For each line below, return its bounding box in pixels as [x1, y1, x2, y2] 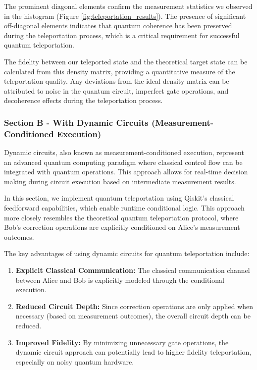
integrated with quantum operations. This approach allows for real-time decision [4, 166, 248, 177]
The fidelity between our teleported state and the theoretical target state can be [4, 56, 248, 66]
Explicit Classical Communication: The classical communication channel [15, 265, 250, 275]
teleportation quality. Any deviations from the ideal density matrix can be [4, 76, 229, 86]
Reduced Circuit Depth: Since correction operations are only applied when [15, 301, 254, 311]
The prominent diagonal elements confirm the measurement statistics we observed [4, 1, 253, 11]
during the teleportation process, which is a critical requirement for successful [4, 30, 240, 40]
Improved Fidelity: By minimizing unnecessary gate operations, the [15, 337, 229, 347]
